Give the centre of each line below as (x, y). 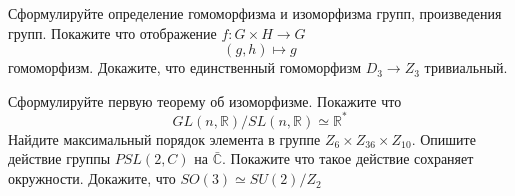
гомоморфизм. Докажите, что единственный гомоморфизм (185, 67)
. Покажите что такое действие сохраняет (347, 158)
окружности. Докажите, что (92, 178)
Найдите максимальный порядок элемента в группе (164, 138)
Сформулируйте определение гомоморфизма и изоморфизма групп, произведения (255, 13)
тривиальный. (466, 67)
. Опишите (443, 138)
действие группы (59, 158)
